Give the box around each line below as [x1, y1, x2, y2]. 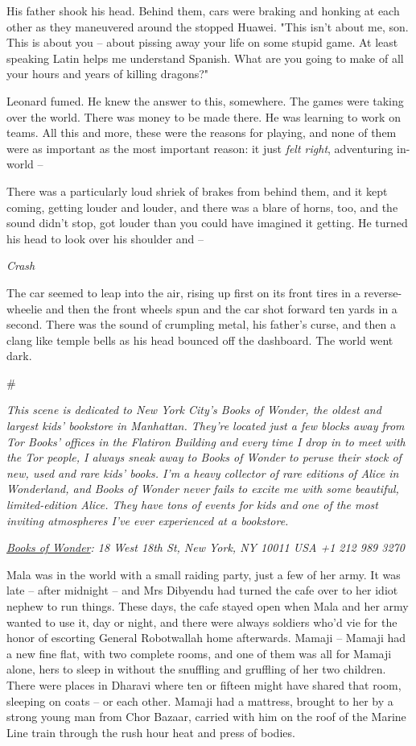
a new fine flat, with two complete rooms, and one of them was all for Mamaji [6, 644, 392, 661]
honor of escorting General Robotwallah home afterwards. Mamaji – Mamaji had [6, 629, 406, 646]
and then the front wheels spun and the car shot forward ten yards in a [45, 300, 397, 317]
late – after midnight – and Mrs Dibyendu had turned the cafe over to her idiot [6, 582, 398, 599]
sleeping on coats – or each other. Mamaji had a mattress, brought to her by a [6, 692, 393, 709]
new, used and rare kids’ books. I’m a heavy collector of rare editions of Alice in [6, 464, 399, 481]
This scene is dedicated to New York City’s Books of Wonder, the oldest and [6, 401, 381, 418]
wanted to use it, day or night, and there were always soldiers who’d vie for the [6, 613, 397, 630]
